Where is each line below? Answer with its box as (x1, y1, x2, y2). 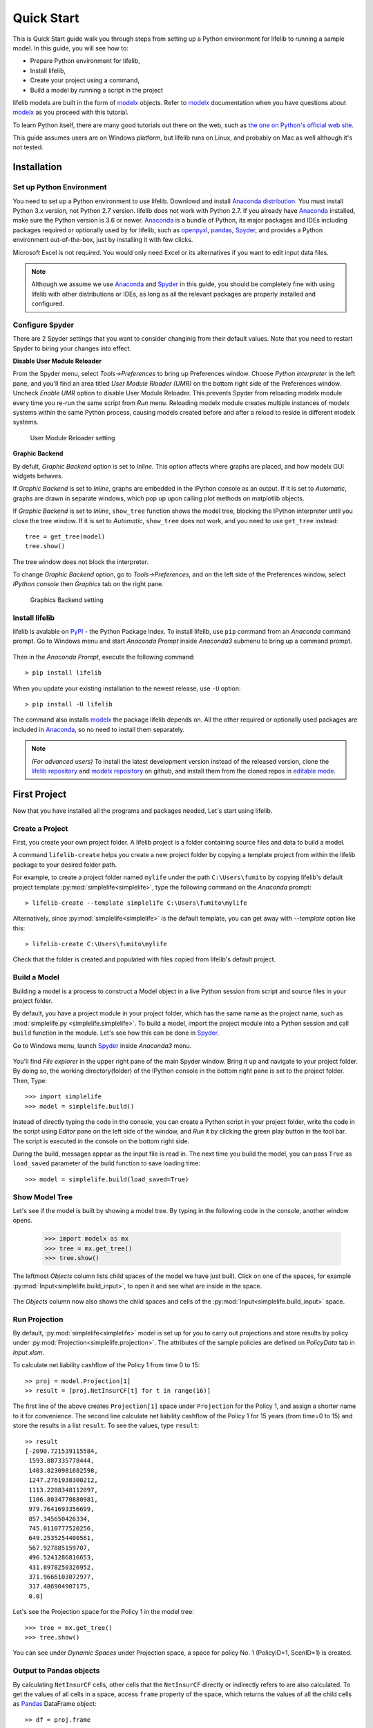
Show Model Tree (12, 1192, 73, 1202)
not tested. (12, 143, 44, 151)
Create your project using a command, (30, 76, 140, 84)
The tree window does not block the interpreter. (12, 557, 149, 566)
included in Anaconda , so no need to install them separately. (12, 725, 185, 733)
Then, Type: (12, 1076, 48, 1084)
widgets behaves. (12, 471, 64, 480)
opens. (12, 1217, 32, 1225)
